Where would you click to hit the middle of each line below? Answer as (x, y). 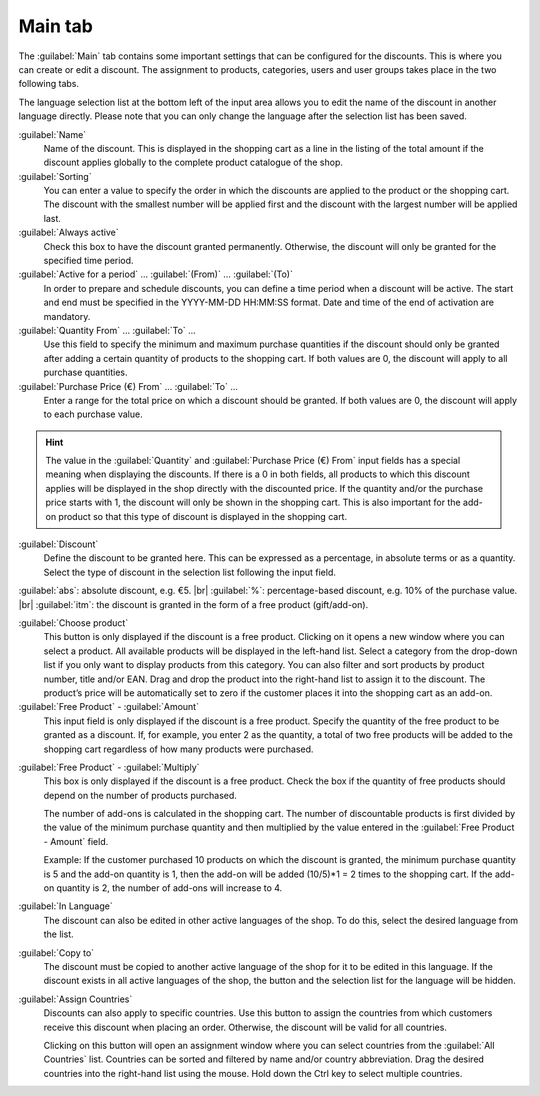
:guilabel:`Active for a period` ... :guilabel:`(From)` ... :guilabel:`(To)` (156, 274)
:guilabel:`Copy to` (56, 952)
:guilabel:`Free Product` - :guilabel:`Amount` (109, 707)
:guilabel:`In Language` (66, 906)
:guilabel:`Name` (52, 134)
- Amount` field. (76, 841)
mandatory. (67, 316)
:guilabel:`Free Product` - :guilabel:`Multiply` (109, 767)
